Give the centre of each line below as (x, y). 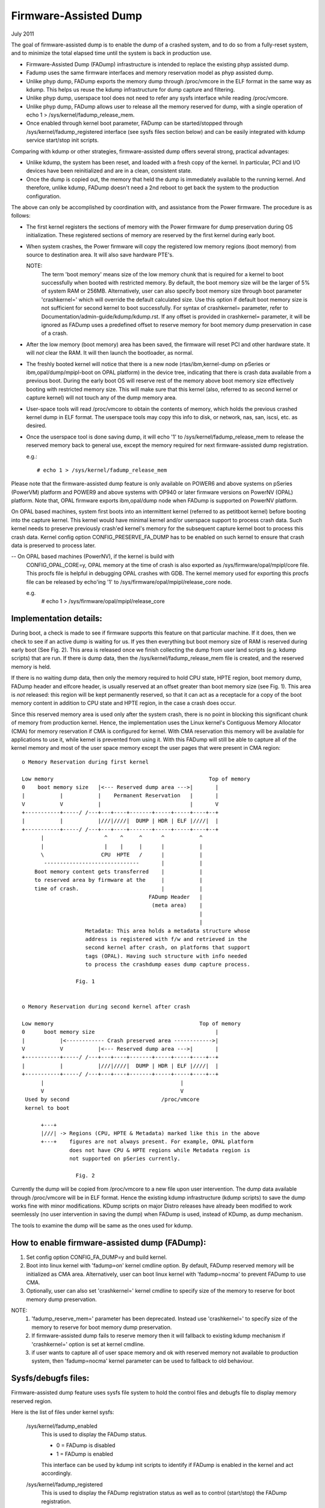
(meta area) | (177, 905)
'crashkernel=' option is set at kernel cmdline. (88, 1344)
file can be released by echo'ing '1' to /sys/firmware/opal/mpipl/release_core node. (129, 581)
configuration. (44, 196)
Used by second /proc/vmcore (112, 1100)
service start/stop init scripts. (63, 140)
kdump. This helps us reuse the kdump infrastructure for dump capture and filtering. (131, 89)
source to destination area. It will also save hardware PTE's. (100, 255)
